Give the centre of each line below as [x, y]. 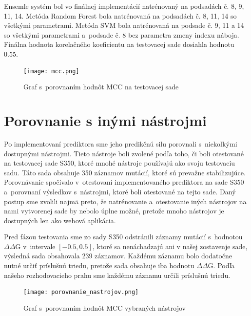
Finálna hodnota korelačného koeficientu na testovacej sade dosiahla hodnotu [119, 44]
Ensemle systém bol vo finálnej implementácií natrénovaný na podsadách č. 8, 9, [124, 6]
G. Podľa [221, 265]
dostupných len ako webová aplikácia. [60, 220]
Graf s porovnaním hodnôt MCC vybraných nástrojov [105, 307]
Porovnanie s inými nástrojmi [105, 120]
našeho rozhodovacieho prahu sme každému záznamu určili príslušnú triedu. [117, 275]
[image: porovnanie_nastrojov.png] [81, 292]
